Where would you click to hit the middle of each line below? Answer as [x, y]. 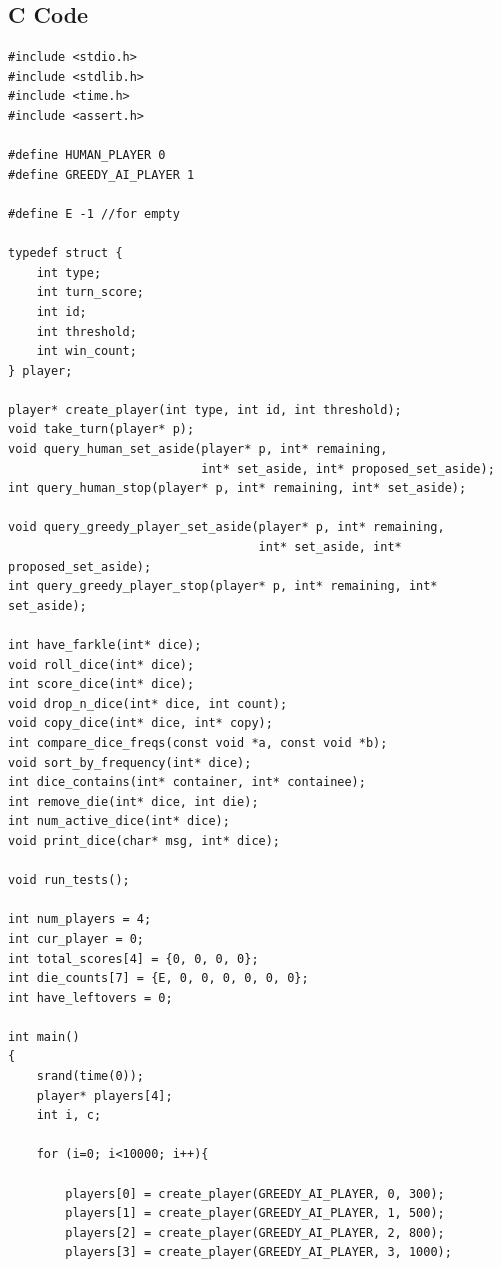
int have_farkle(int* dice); [105, 645]
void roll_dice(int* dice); [101, 664]
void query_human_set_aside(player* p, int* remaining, [198, 449]
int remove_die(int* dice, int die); [133, 801]
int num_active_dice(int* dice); [119, 821]
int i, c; [69, 1115]
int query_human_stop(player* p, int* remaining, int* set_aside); [237, 488]
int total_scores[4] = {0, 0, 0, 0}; [133, 958]
